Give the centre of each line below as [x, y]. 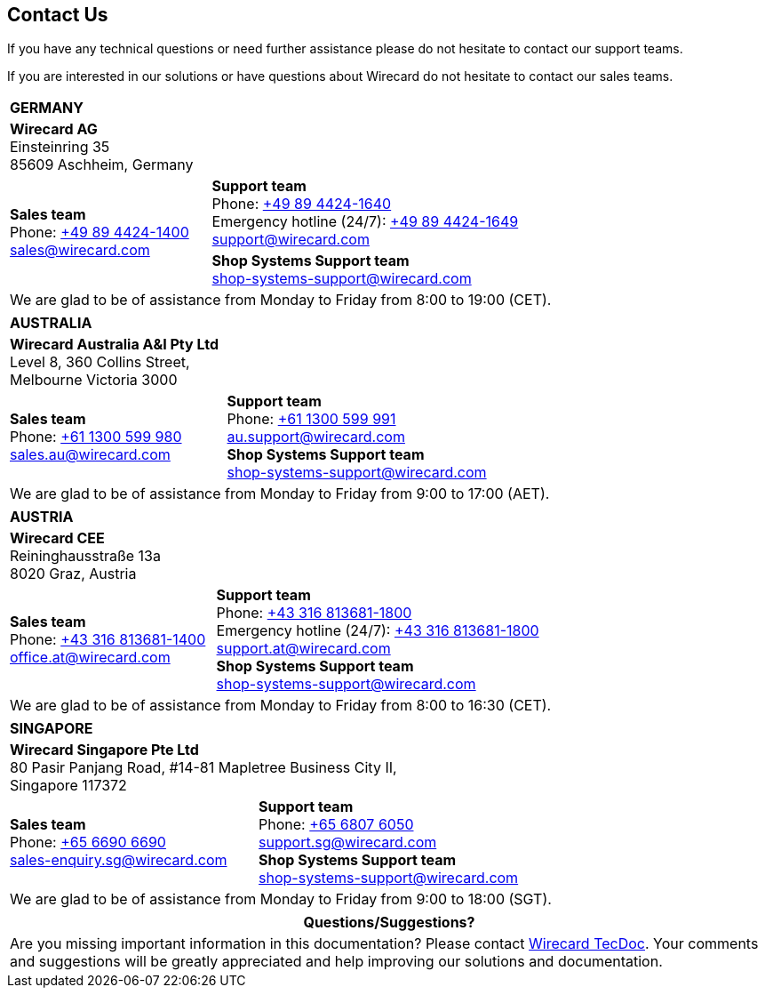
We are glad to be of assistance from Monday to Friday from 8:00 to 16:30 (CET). [281, 706]
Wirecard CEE [57, 538]
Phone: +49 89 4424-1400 [100, 233]
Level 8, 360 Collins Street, [100, 362]
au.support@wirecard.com [316, 437]
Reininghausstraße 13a [85, 556]
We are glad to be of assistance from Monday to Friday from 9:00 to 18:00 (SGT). [281, 899]
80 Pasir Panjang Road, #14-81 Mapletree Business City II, [203, 768]
